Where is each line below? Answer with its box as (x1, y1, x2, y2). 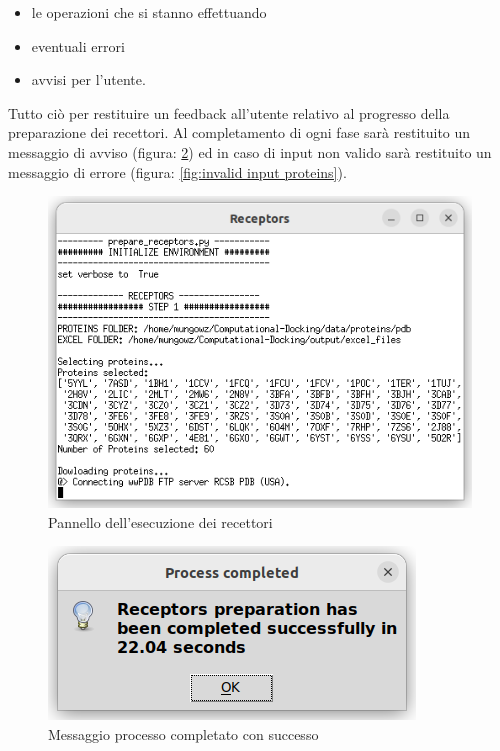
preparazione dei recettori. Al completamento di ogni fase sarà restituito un (8, 122, 471, 143)
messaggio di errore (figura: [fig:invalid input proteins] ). (8, 161, 347, 182)
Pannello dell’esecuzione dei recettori (48, 511, 273, 532)
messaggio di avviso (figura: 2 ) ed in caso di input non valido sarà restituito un (8, 141, 492, 162)
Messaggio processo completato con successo (48, 724, 319, 745)
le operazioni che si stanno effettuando (31, 2, 267, 22)
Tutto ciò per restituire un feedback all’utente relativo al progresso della (8, 102, 450, 123)
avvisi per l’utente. (31, 69, 146, 90)
